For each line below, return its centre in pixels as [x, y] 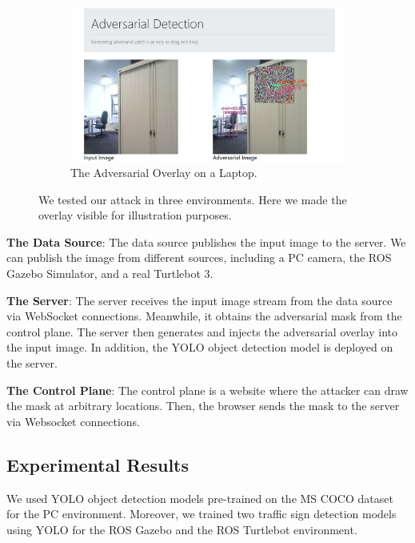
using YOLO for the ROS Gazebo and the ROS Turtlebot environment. [182, 529]
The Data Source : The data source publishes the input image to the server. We [206, 241]
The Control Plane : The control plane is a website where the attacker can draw [207, 390]
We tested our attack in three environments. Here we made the [193, 199]
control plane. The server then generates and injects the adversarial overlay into [202, 331]
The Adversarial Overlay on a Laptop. [164, 173]
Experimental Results [98, 464]
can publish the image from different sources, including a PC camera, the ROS [199, 257]
